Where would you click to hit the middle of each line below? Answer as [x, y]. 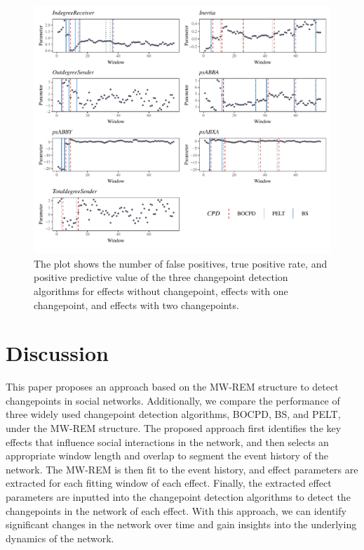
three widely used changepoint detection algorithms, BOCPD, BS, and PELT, [173, 414]
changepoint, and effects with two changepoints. [136, 305]
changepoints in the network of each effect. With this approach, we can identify [176, 510]
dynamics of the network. [60, 538]
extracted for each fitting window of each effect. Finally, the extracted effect [169, 483]
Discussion [57, 353]
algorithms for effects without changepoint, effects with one [161, 290]
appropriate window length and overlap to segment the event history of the [167, 456]
